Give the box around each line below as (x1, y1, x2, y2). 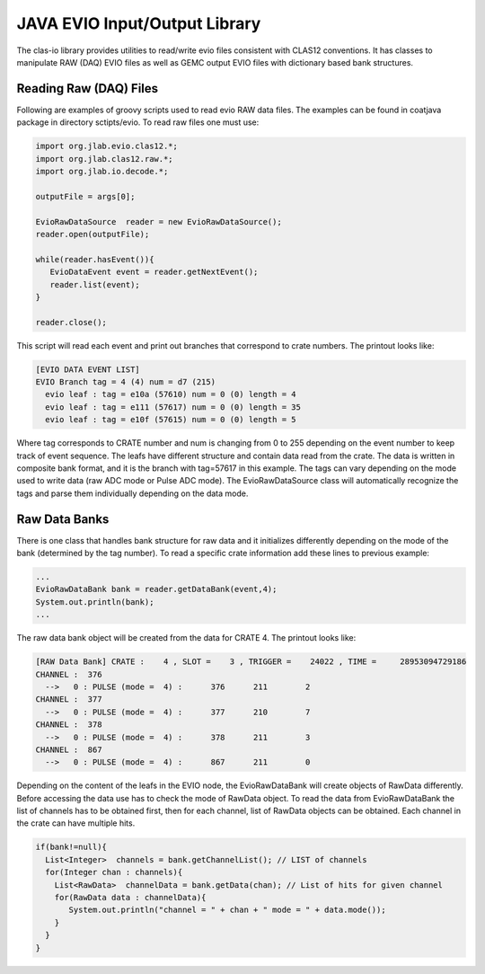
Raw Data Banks (16, 511, 110, 527)
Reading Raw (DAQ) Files (16, 81, 159, 96)
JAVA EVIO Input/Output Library (16, 13, 261, 33)
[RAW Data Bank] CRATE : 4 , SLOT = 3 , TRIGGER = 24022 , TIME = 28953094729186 (35, 657, 467, 667)
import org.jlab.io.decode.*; (35, 166, 169, 176)
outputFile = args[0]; (35, 191, 136, 201)
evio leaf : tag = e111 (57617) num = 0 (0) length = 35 (45, 402, 301, 412)
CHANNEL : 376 (35, 669, 102, 679)
